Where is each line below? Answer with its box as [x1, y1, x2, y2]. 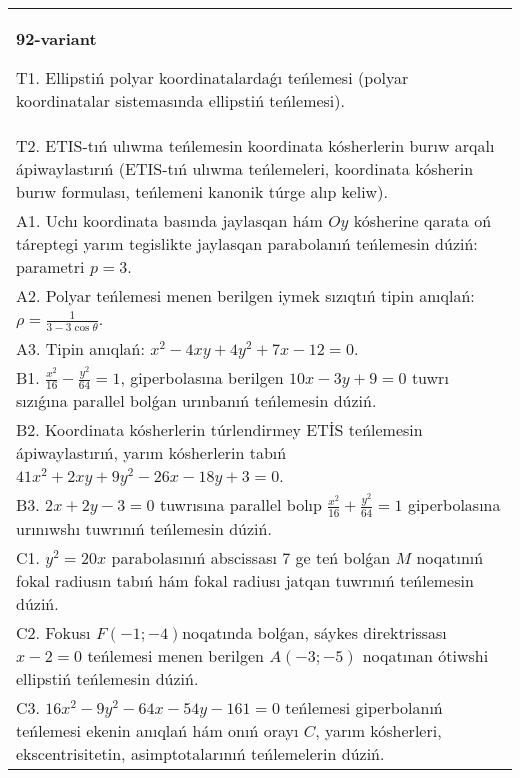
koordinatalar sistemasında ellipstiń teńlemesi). [16, 89, 345, 112]
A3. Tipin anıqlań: [16, 336, 145, 360]
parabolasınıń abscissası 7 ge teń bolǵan [111, 545, 391, 569]
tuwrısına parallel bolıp [159, 493, 322, 517]
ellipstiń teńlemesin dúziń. [16, 666, 199, 690]
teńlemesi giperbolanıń [285, 695, 443, 719]
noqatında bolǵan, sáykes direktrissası [182, 620, 447, 644]
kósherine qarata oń [353, 209, 492, 232]
